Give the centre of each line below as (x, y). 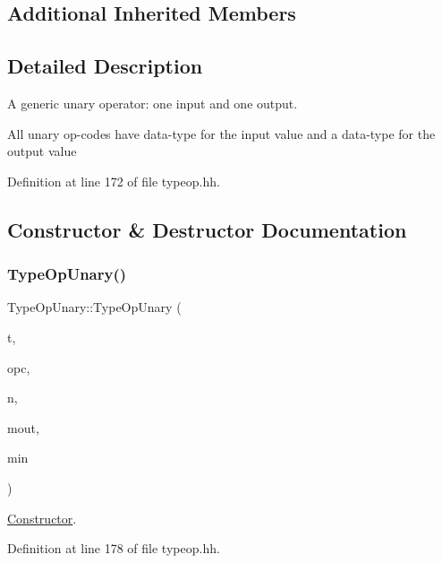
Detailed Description (105, 66)
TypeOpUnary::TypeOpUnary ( (94, 307)
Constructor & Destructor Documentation (207, 229)
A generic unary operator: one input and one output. (153, 103)
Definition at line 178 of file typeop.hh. (114, 548)
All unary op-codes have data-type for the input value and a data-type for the (221, 133)
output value (42, 151)
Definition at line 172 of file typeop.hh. (114, 181)
